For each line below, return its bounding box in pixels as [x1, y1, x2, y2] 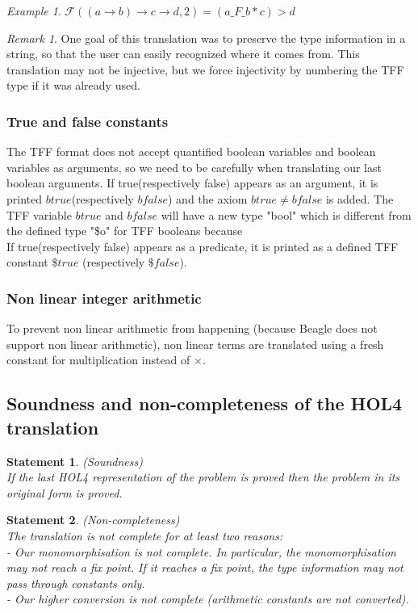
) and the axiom [168, 190, 248, 207]
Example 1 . [6, 2, 61, 19]
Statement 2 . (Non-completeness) [6, 511, 180, 528]
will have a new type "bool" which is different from [161, 206, 412, 223]
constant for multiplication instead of [6, 351, 190, 368]
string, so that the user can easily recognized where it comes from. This [6, 45, 360, 62]
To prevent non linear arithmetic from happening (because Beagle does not [6, 320, 378, 337]
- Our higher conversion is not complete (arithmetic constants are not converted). [6, 590, 409, 607]
